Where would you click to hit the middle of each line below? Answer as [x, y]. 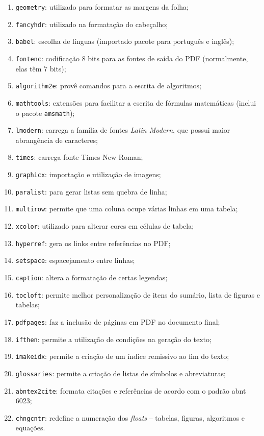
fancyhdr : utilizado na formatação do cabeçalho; [92, 24]
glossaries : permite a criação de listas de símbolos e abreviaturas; [121, 373]
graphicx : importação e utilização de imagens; [88, 174]
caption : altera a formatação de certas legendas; [91, 277]
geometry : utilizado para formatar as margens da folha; [102, 7]
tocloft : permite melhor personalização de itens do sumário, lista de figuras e [138, 294]
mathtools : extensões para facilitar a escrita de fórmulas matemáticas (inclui [136, 102]
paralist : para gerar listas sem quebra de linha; [91, 191]
